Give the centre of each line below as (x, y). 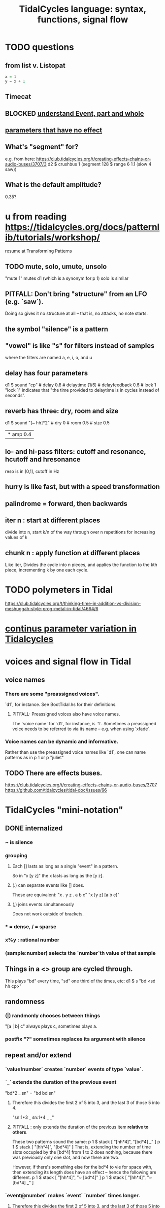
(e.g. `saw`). (24, 302)
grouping (16, 855)
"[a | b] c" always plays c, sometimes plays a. (51, 1026)
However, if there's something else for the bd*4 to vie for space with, (82, 1167)
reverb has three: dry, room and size (62, 411)
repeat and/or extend (38, 1055)
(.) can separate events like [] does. (48, 885)
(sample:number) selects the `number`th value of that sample (81, 953)
